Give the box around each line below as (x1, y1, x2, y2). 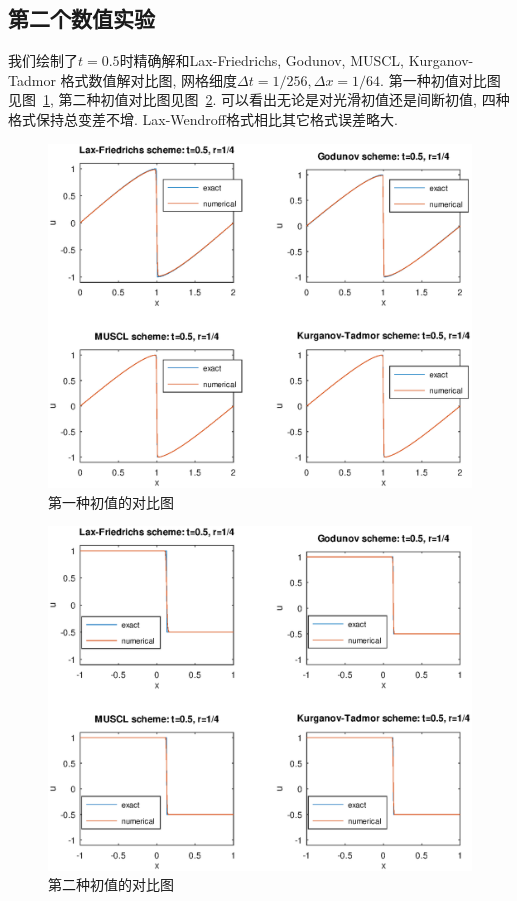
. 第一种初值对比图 (380, 69, 501, 90)
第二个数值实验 (8, 3, 155, 34)
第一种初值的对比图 (48, 491, 174, 512)
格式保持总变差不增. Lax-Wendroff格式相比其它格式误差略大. (8, 108, 398, 129)
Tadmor (8, 69, 56, 90)
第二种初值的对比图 (48, 874, 174, 895)
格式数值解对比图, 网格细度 (60, 69, 238, 90)
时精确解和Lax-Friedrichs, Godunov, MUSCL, (119, 50, 405, 71)
